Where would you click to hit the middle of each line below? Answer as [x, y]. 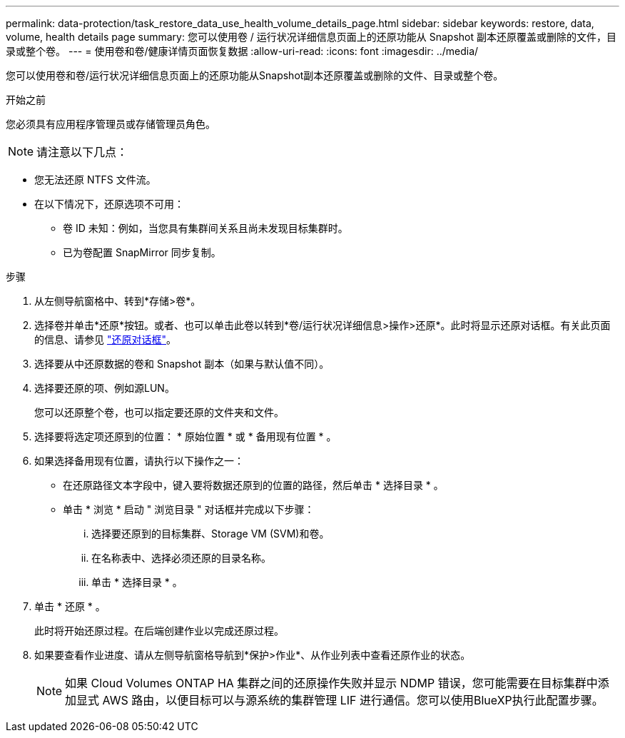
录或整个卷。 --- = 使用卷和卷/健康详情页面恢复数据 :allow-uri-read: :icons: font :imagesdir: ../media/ [242, 51]
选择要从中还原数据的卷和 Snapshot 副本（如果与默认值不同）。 [182, 364]
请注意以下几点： [82, 152]
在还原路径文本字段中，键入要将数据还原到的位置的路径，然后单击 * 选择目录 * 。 [253, 485]
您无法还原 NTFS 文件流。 [95, 180]
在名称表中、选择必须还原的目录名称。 [181, 558]
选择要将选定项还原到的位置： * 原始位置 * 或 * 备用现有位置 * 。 [186, 436]
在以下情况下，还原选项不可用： [109, 204]
